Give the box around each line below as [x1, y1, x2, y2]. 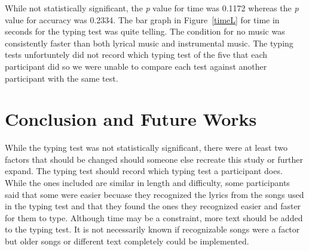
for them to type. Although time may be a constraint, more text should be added [5, 211, 303, 224]
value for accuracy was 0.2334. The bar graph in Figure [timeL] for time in [5, 13, 280, 26]
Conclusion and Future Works [5, 107, 257, 131]
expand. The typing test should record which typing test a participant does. [5, 165, 283, 177]
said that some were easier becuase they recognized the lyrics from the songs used [5, 188, 304, 200]
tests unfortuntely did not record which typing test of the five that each [5, 48, 268, 61]
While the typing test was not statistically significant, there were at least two [5, 141, 287, 154]
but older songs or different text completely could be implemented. [5, 235, 249, 247]
